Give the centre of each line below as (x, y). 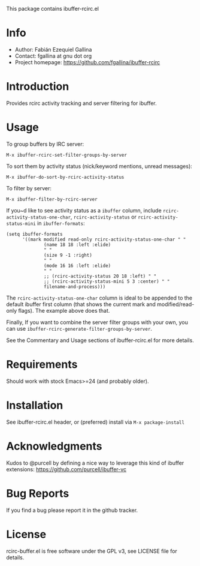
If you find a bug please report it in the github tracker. (72, 510)
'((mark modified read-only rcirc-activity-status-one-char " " (104, 239)
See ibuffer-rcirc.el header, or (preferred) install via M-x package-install (95, 422)
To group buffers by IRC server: (45, 144)
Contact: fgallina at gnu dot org (53, 56)
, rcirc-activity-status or (103, 217)
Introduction (38, 87)
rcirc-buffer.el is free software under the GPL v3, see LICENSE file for (92, 551)
